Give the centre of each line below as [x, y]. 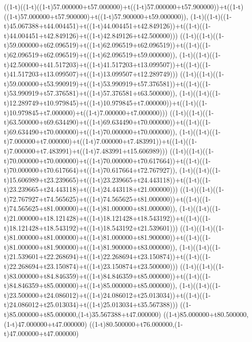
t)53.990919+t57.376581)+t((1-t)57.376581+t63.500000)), [91, 93]
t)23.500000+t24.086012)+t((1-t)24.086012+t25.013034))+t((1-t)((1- [107, 295]
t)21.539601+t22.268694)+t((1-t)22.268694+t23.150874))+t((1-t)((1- [107, 256]
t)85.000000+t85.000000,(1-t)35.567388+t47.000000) [83, 314]
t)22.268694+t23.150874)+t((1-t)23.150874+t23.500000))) [91, 266]
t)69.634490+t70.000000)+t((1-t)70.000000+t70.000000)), [91, 131]
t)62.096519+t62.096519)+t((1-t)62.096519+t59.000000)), [91, 54]
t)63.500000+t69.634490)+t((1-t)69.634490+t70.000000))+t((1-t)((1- [107, 122]
